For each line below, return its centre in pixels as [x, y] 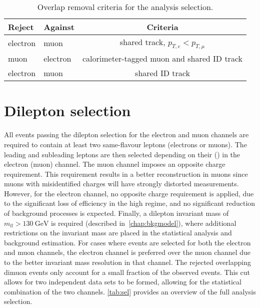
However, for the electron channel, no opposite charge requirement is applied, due [129, 193]
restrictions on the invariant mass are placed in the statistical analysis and [118, 233]
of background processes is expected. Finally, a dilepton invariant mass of [116, 213]
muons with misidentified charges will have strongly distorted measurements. [121, 184]
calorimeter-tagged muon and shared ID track [162, 59]
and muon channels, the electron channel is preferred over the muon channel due [127, 252]
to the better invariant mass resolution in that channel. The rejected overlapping [127, 262]
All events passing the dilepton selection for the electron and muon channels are [126, 134]
